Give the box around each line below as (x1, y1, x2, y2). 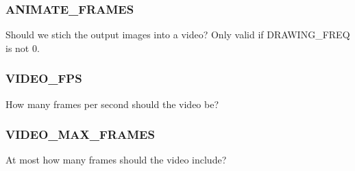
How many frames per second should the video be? (5, 96, 219, 111)
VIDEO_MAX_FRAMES (5, 126, 155, 143)
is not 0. (5, 40, 40, 55)
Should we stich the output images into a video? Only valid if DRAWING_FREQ (5, 27, 350, 42)
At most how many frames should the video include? (5, 153, 227, 167)
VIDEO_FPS (5, 70, 82, 87)
